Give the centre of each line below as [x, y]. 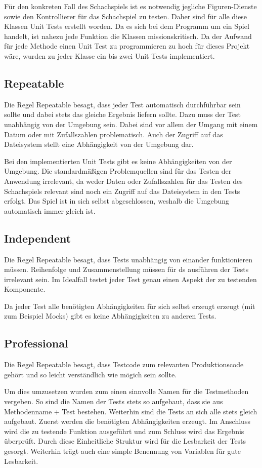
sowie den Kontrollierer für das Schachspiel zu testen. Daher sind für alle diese [125, 16]
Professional [36, 343]
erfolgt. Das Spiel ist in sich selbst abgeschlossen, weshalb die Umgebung [117, 201]
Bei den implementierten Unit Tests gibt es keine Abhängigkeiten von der [118, 161]
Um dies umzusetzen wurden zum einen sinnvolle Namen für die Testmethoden [126, 391]
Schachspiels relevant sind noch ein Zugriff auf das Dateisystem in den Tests [122, 191]
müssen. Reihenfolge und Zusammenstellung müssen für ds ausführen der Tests [126, 269]
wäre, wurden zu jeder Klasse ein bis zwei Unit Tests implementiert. [110, 55]
